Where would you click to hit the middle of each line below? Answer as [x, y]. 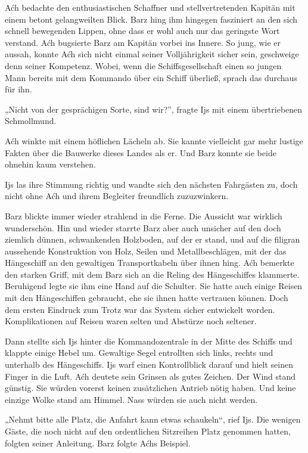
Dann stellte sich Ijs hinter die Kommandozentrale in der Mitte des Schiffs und [149, 341]
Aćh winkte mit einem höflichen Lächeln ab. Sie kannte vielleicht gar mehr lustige [154, 140]
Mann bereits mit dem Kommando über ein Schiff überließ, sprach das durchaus [151, 77]
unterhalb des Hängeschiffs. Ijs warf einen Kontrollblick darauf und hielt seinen [149, 364]
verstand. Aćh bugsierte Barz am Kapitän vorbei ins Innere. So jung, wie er [143, 42]
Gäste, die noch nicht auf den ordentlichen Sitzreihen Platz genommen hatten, [148, 431]
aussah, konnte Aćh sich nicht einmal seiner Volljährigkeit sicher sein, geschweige [152, 54]
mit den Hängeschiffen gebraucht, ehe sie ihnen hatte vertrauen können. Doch [147, 298]
